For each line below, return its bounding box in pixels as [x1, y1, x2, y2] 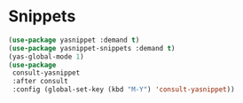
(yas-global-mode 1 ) [8, 51, 85, 61]
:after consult [12, 77, 68, 86]
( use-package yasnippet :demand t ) [8, 36, 140, 44]
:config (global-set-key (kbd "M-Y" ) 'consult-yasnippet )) [12, 85, 236, 94]
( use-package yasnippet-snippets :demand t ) [8, 44, 176, 52]
